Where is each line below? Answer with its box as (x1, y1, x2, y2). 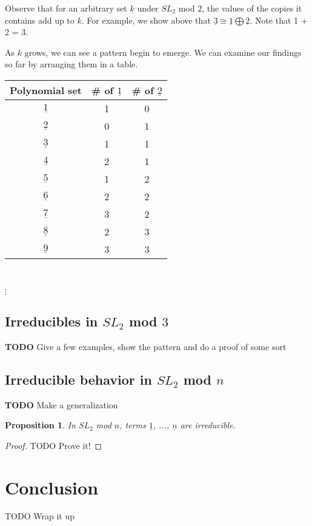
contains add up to (5, 13, 75, 26)
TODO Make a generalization (5, 398, 118, 411)
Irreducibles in (5, 311, 98, 330)
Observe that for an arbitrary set (5, 2, 127, 14)
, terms (119, 419, 146, 431)
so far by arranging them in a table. (5, 58, 138, 70)
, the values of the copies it (202, 2, 302, 14)
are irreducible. (180, 419, 236, 431)
